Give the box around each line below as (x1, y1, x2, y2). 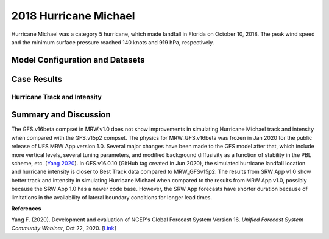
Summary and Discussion (11, 109, 111, 120)
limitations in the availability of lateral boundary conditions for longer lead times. (11, 193, 213, 201)
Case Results (11, 74, 63, 85)
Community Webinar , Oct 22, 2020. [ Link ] (11, 224, 117, 232)
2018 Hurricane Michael (11, 9, 135, 23)
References (11, 204, 41, 212)
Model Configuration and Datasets (11, 55, 146, 65)
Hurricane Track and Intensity (11, 92, 102, 101)
